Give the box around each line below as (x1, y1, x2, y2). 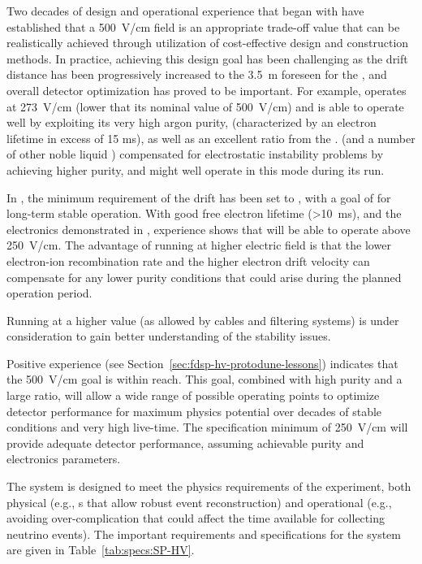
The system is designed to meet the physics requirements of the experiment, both (6, 478, 411, 495)
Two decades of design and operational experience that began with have (6, 2, 364, 19)
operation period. (6, 284, 93, 302)
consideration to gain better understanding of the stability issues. (6, 328, 331, 345)
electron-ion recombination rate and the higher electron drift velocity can (6, 252, 370, 269)
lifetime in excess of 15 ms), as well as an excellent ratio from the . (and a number (6, 129, 416, 146)
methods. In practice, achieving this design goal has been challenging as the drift (6, 50, 408, 67)
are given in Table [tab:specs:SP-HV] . (6, 541, 195, 558)
